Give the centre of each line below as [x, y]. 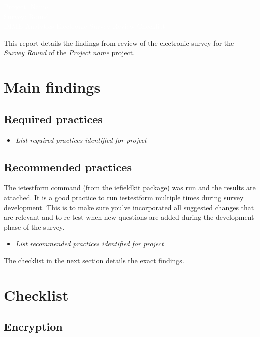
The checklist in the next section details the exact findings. [94, 260]
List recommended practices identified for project [90, 244]
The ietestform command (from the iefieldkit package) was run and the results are [130, 188]
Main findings [52, 87]
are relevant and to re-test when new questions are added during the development [129, 217]
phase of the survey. [34, 227]
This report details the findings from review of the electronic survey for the [119, 42]
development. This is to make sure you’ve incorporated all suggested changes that [129, 207]
